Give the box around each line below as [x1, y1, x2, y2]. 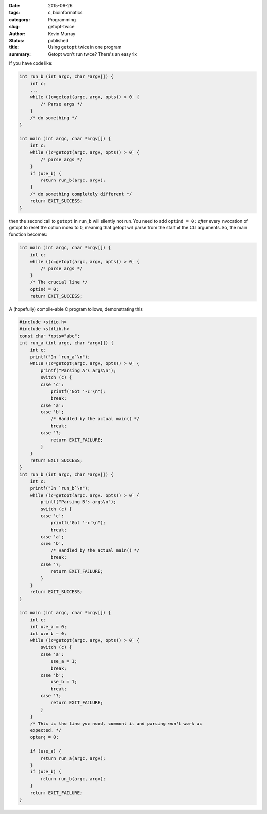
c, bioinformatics [48, 10, 83, 16]
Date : [9, 3, 21, 8]
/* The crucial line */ [30, 279, 88, 285]
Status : [9, 37, 25, 43]
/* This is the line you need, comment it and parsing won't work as [30, 721, 202, 726]
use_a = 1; [50, 658, 78, 664]
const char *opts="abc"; [19, 333, 80, 339]
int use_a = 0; [30, 624, 67, 630]
